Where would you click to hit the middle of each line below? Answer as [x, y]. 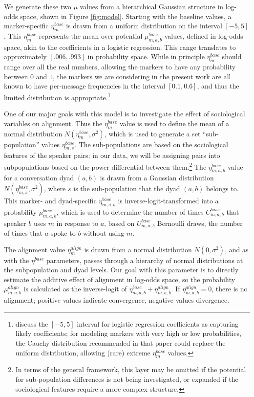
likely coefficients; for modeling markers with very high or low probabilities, [128, 333]
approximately [25, 56]
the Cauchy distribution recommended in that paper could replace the [120, 343]
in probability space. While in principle [146, 56]
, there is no [230, 289]
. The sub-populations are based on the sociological [151, 144]
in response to [77, 223]
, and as [237, 249]
